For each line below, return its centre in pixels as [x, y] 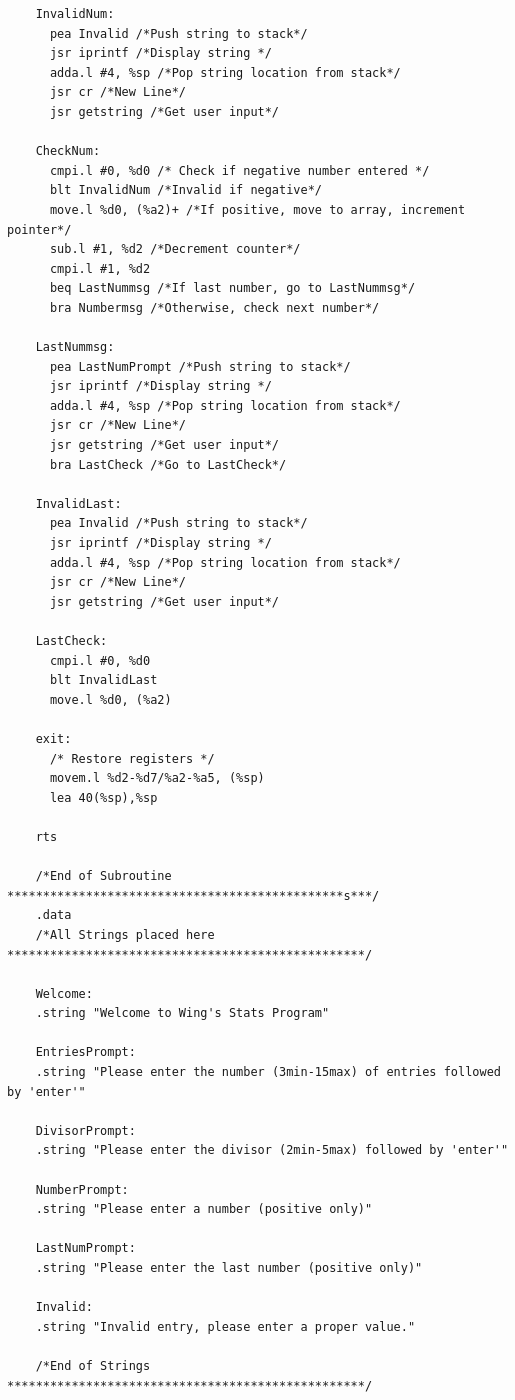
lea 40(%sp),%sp [103, 797]
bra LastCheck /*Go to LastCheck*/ [168, 464]
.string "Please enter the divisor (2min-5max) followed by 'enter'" [272, 1150]
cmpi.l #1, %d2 [100, 268]
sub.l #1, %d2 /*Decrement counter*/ [175, 249]
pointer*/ [39, 229]
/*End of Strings [93, 1365]
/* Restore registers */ [132, 758]
